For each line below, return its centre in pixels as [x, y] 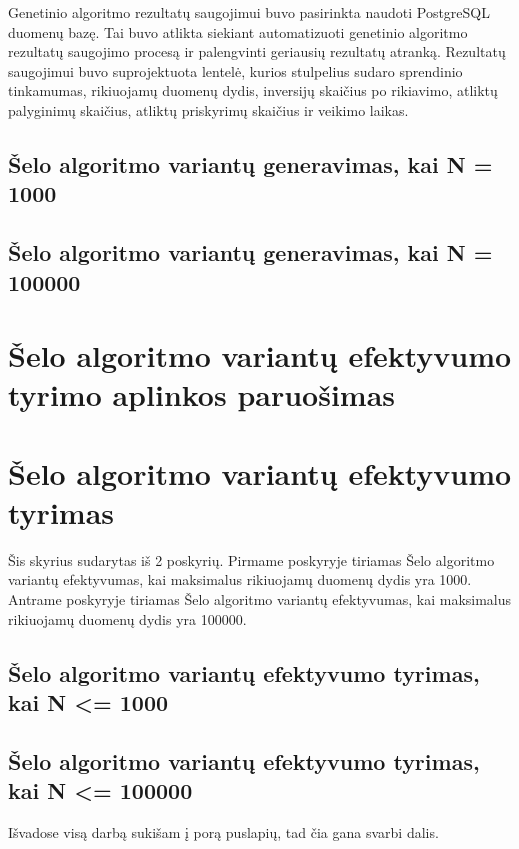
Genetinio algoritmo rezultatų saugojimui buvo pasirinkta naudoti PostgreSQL [249, 12]
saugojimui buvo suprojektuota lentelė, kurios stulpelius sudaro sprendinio [235, 70]
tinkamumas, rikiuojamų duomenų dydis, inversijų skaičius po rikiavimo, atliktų [253, 90]
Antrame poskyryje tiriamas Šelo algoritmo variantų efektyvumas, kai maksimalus [260, 598]
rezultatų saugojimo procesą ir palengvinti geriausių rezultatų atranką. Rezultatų [257, 51]
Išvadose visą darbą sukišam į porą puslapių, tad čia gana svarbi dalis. [223, 831]
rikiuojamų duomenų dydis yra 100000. [127, 618]
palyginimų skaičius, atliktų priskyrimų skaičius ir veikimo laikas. [208, 109]
